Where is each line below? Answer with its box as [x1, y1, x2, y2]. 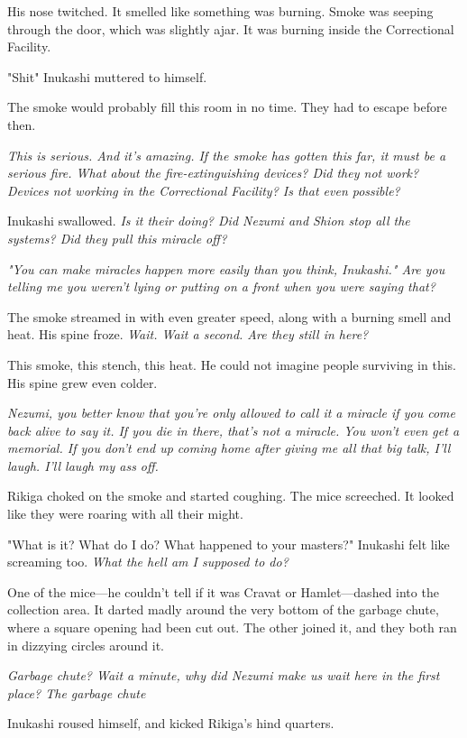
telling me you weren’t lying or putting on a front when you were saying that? [7, 277, 435, 296]
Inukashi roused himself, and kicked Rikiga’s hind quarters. [7, 714, 334, 733]
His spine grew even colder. [7, 373, 158, 392]
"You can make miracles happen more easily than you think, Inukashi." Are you [7, 259, 445, 278]
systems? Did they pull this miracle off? [7, 228, 227, 247]
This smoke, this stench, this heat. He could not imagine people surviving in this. [7, 355, 456, 374]
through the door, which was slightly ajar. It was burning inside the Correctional [7, 19, 454, 38]
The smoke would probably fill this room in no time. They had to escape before [7, 97, 447, 116]
